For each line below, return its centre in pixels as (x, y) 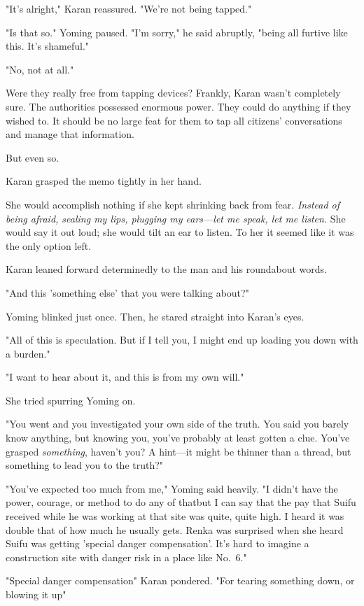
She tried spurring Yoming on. (71, 400)
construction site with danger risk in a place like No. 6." (126, 557)
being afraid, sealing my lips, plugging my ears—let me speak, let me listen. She (176, 218)
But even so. (33, 157)
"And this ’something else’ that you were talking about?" (127, 292)
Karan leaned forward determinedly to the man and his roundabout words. (166, 269)
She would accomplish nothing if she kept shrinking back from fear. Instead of (173, 204)
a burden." (28, 353)
